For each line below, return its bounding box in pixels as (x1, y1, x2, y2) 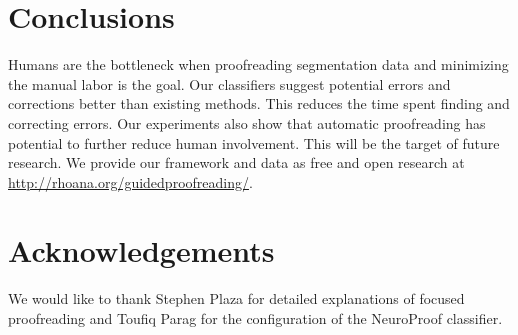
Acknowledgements (8, 230, 275, 271)
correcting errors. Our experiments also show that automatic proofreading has (8, 112, 486, 133)
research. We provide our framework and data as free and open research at (8, 152, 465, 173)
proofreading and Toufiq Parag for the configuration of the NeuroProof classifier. (8, 308, 503, 328)
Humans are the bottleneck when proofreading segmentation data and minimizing (8, 54, 509, 75)
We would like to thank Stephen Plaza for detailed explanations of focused (8, 288, 465, 309)
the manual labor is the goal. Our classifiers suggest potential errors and (8, 73, 451, 94)
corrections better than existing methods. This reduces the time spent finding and (8, 93, 510, 114)
